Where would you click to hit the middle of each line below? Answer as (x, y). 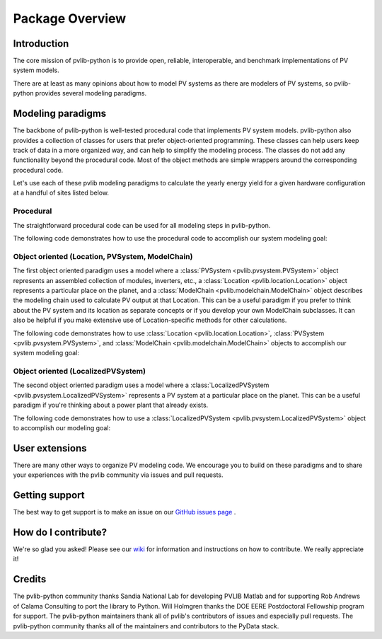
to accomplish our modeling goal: (62, 427)
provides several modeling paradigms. (91, 93)
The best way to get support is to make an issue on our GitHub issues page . (125, 512)
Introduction (41, 44)
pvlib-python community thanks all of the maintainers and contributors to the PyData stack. (146, 626)
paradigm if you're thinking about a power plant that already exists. (111, 405)
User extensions (50, 448)
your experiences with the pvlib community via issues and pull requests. (118, 475)
